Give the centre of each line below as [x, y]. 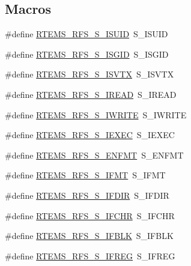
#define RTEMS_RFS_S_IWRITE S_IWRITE [96, 114]
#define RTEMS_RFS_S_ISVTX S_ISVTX [89, 74]
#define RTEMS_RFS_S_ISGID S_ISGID [87, 54]
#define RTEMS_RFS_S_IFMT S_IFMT [85, 175]
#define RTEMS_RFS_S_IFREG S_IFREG [90, 255]
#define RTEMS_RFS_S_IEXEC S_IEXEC [90, 135]
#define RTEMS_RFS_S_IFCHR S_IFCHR [90, 215]
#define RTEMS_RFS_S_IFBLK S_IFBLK [89, 236]
